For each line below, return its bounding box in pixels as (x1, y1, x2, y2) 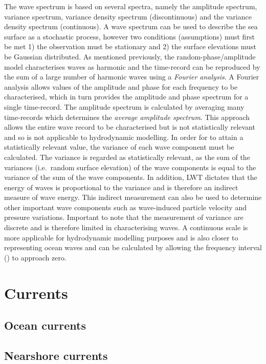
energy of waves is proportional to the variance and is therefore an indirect (4, 181, 238, 192)
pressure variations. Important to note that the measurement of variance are (4, 212, 243, 223)
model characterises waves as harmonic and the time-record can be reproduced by (4, 61, 260, 72)
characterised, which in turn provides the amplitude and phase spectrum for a (4, 91, 249, 102)
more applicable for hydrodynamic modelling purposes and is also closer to (4, 232, 238, 242)
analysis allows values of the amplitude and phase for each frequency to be (4, 81, 238, 92)
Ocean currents (4, 317, 86, 333)
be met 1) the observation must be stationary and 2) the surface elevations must (4, 41, 256, 52)
